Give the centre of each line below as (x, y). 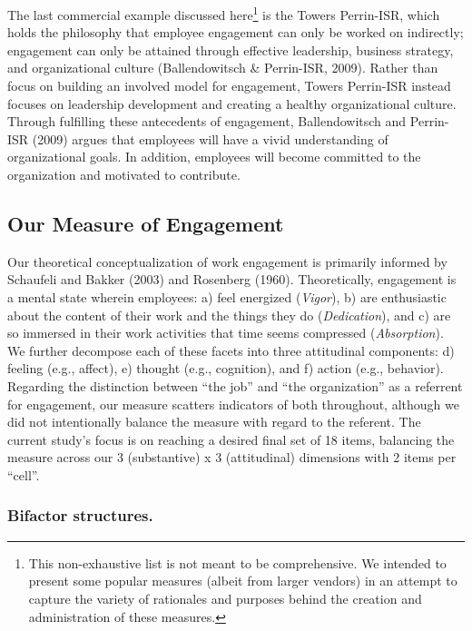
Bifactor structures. (80, 515)
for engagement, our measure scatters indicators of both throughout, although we (233, 404)
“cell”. (24, 474)
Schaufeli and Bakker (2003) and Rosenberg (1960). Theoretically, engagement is (232, 279)
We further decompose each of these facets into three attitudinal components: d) (231, 350)
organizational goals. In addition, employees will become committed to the (214, 157)
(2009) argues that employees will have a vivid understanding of (210, 138)
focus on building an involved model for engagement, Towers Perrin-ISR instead (229, 86)
